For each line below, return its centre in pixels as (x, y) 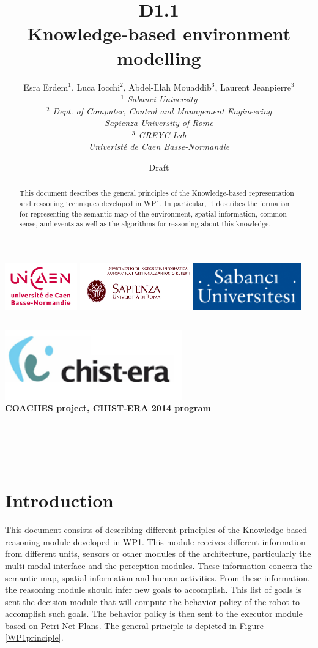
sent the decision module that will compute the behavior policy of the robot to (153, 601)
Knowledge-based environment (159, 33)
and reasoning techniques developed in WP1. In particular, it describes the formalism (155, 203)
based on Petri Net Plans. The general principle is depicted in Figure (134, 625)
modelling (159, 57)
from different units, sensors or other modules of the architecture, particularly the (158, 553)
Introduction (59, 500)
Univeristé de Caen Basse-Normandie (159, 147)
